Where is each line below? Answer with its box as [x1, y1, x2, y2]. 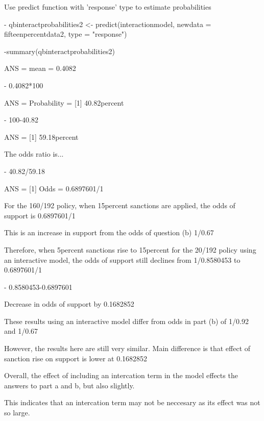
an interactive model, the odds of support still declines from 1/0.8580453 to [4, 254, 241, 265]
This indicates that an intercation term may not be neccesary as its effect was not [4, 397, 260, 408]
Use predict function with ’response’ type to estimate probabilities [4, 2, 211, 12]
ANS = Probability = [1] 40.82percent [4, 97, 124, 108]
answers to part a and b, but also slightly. [4, 380, 135, 390]
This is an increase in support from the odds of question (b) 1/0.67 [4, 227, 214, 238]
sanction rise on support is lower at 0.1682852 [4, 353, 148, 363]
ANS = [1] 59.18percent [4, 131, 79, 142]
